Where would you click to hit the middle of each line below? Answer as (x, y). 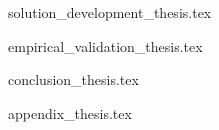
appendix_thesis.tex (70, 112)
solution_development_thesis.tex (110, 12)
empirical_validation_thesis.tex (105, 45)
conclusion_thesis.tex (73, 79)
